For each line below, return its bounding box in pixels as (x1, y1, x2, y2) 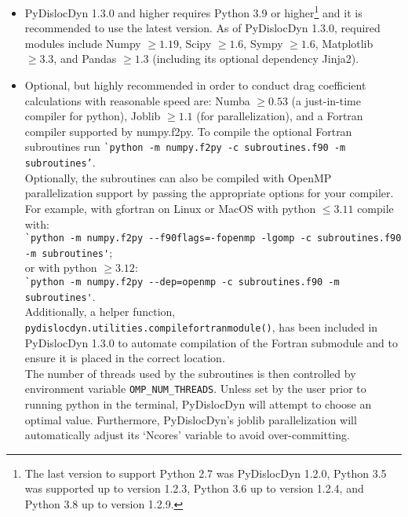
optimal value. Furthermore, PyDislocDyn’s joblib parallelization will (24, 411, 357, 427)
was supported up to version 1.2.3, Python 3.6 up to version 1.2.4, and (24, 480, 364, 497)
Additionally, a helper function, (24, 303, 176, 320)
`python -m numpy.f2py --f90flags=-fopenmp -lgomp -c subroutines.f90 (24, 233, 402, 244)
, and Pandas (53, 50, 117, 67)
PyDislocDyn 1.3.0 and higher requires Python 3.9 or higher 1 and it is (24, 2, 362, 20)
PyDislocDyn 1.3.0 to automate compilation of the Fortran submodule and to (24, 334, 398, 350)
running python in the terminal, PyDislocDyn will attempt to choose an (24, 396, 372, 412)
